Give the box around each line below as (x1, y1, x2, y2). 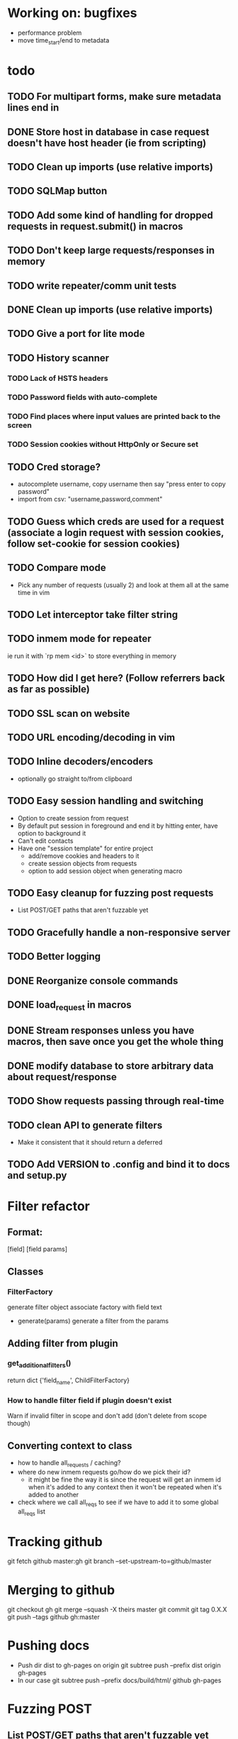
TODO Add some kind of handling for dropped (7, 209, 214, 221)
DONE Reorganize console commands (7, 974, 178, 987)
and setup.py (7, 1169, 67, 1182)
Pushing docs (7, 1638, 90, 1654)
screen (7, 420, 32, 430)
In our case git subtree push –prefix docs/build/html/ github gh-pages (17, 1676, 222, 1685)
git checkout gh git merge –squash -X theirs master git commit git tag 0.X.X (7, 1605, 227, 1614)
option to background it (17, 828, 86, 838)
